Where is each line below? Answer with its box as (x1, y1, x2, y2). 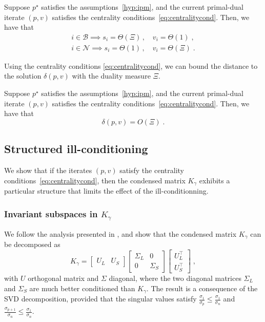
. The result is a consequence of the (146, 282, 258, 293)
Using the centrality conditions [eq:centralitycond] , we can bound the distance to (4, 60, 258, 71)
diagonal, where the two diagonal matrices (109, 273, 241, 283)
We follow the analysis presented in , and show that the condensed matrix (4, 228, 237, 239)
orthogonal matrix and (28, 273, 99, 283)
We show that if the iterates (4, 165, 92, 176)
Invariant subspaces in (4, 207, 98, 220)
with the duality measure (72, 70, 151, 81)
